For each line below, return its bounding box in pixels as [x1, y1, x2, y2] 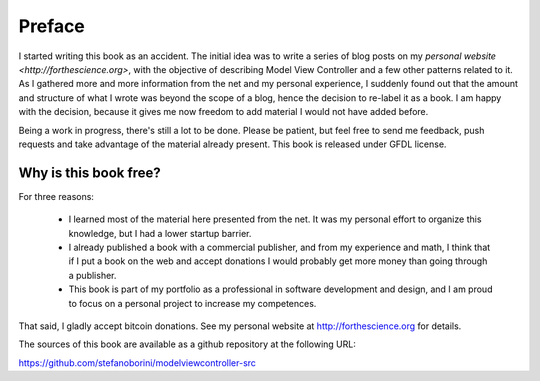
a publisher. [68, 269, 117, 281]
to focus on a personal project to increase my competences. [68, 297, 317, 309]
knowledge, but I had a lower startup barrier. [68, 227, 252, 239]
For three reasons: [18, 190, 95, 202]
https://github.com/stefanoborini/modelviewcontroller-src [18, 356, 257, 369]
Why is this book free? [18, 164, 162, 181]
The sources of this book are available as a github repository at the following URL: [18, 338, 357, 350]
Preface [18, 15, 85, 37]
